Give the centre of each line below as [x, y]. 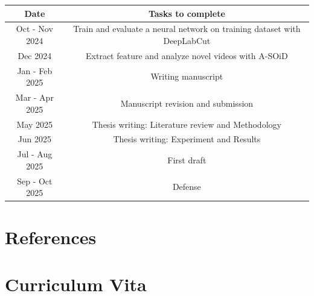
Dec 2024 [35, 55]
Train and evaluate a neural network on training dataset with [187, 29]
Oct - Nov [34, 29]
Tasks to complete [187, 13]
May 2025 [35, 124]
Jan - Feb [35, 70]
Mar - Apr [34, 97]
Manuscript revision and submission [187, 103]
